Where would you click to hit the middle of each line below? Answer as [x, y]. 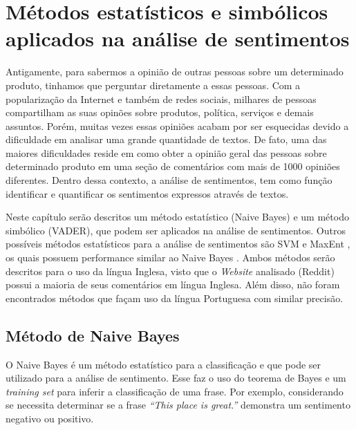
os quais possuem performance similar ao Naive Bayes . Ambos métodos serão [170, 258]
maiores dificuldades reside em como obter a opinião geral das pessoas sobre [166, 152]
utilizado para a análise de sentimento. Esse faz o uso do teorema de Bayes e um [176, 378]
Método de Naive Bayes [93, 335]
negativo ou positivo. [50, 418]
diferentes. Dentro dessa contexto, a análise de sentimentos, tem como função [169, 180]
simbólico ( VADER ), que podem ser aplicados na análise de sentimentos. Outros [176, 230]
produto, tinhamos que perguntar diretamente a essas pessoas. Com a [153, 85]
